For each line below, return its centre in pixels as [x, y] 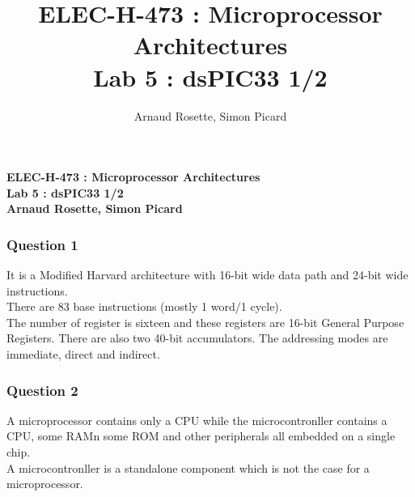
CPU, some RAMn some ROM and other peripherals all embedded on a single [201, 436]
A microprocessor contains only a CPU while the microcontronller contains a [197, 420]
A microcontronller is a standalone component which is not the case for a [188, 467]
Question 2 [42, 390]
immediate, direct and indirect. [83, 354]
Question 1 [42, 244]
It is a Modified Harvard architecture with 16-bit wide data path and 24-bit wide [207, 275]
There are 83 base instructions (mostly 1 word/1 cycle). [144, 306]
